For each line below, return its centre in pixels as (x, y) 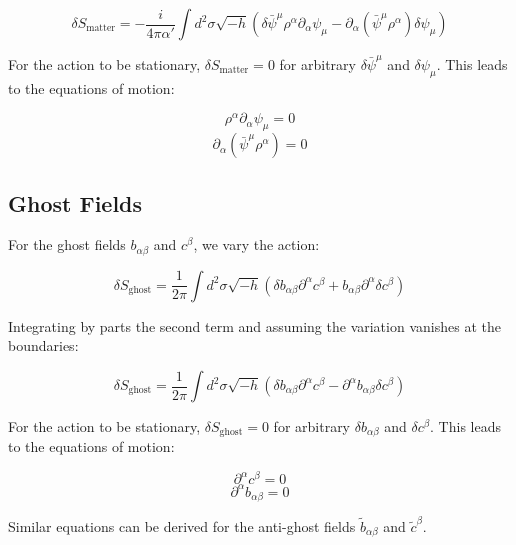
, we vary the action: (256, 244)
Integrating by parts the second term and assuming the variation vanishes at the (254, 325)
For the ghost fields (67, 244)
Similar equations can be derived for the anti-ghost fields (182, 525)
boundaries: (43, 345)
